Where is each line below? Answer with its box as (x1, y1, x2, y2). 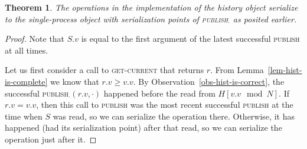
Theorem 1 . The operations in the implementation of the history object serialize (5, 1, 298, 13)
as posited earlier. (233, 12, 297, 25)
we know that (50, 75, 99, 87)
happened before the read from (103, 87, 215, 99)
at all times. (5, 44, 48, 56)
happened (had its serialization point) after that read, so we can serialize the (5, 121, 282, 134)
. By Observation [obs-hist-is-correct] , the (133, 75, 285, 87)
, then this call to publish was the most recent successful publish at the (36, 98, 293, 111)
